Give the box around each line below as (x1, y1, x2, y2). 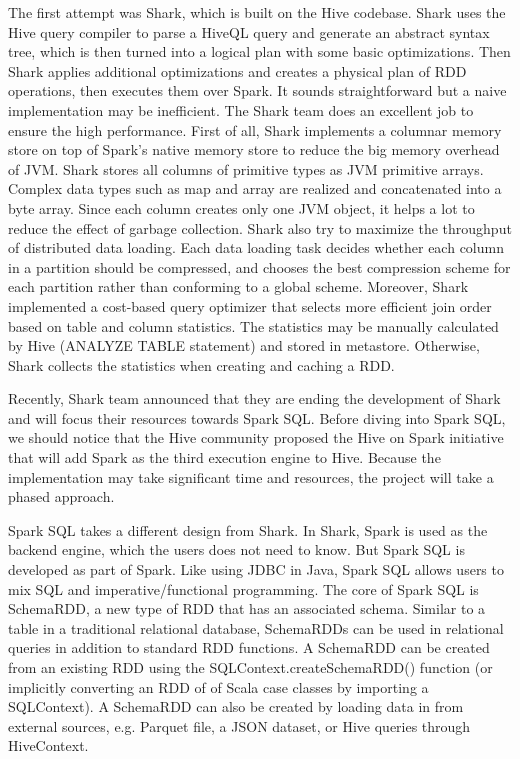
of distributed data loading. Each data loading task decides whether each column (8, 237, 504, 258)
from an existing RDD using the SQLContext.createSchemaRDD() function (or (8, 657, 493, 677)
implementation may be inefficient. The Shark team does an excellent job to (8, 99, 474, 120)
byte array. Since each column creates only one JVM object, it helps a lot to (8, 197, 475, 218)
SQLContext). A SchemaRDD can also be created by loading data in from (8, 696, 464, 717)
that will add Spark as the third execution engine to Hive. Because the (8, 447, 441, 468)
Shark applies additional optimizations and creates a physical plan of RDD (8, 60, 467, 81)
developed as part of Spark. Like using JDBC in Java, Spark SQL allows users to (8, 559, 504, 580)
